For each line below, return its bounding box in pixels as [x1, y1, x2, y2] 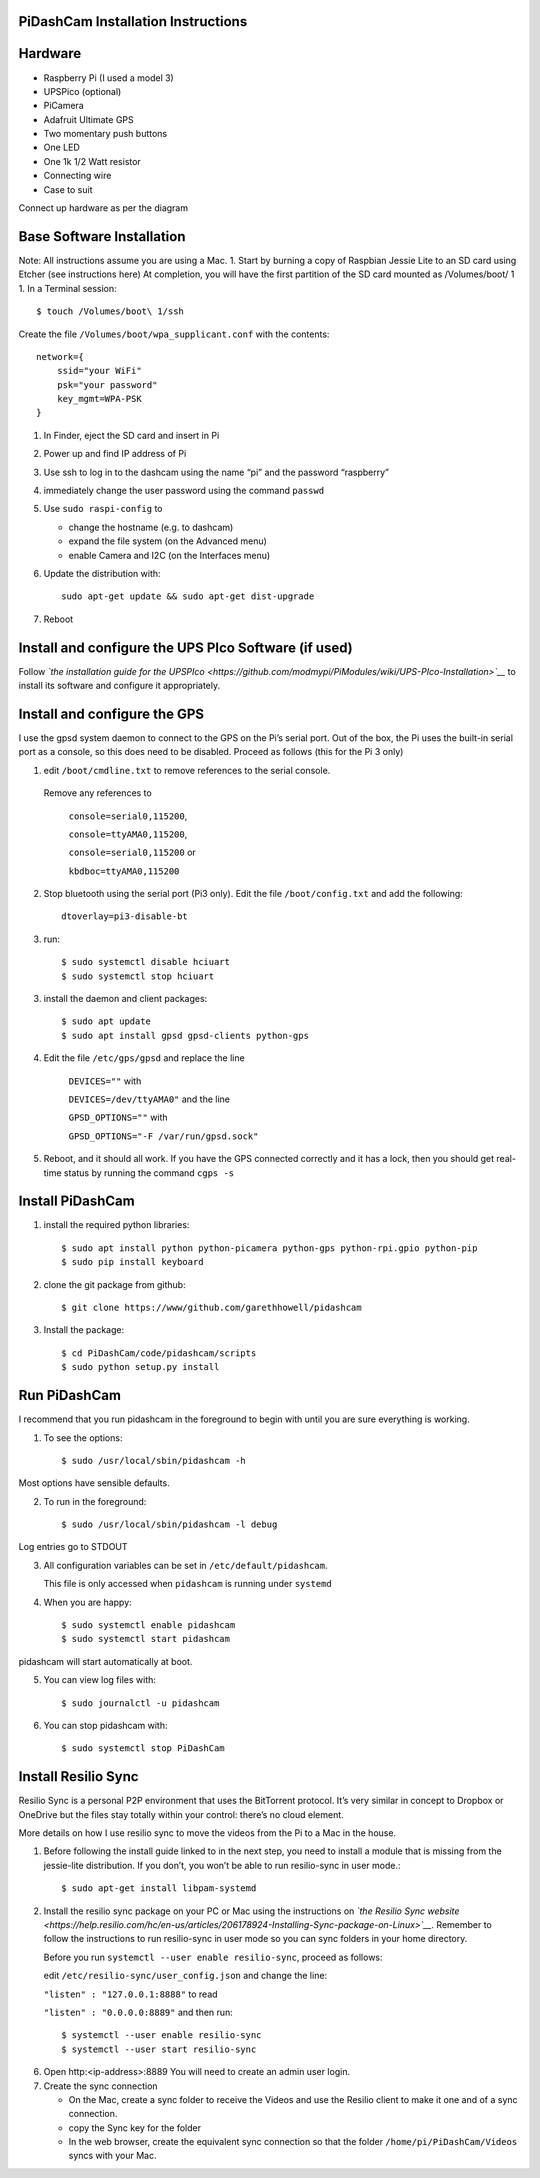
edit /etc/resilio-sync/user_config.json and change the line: [43, 1970, 328, 1982]
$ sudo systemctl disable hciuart [61, 956, 230, 968]
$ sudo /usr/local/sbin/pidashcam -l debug [61, 1519, 278, 1530]
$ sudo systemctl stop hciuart [61, 970, 215, 982]
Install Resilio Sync [18, 1768, 139, 1785]
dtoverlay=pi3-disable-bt [61, 911, 189, 922]
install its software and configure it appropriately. [18, 680, 220, 692]
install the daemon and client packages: [43, 993, 208, 1005]
